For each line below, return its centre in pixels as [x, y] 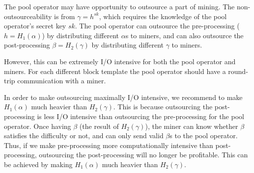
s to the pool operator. [204, 136]
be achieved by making [38, 164]
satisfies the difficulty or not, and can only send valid [84, 136]
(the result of [99, 126]
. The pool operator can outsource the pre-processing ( [157, 26]
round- [238, 71]
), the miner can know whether [192, 126]
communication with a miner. [62, 81]
